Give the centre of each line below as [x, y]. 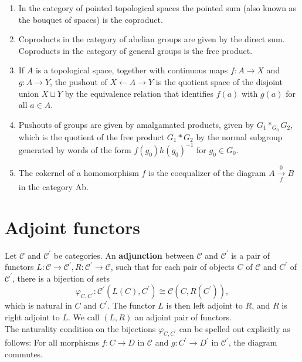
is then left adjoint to [204, 305]
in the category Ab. [53, 186]
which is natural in [38, 305]
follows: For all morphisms [52, 342]
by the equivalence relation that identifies [139, 93]
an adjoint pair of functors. [183, 317]
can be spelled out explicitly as [235, 328]
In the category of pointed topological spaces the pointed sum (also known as [157, 8]
